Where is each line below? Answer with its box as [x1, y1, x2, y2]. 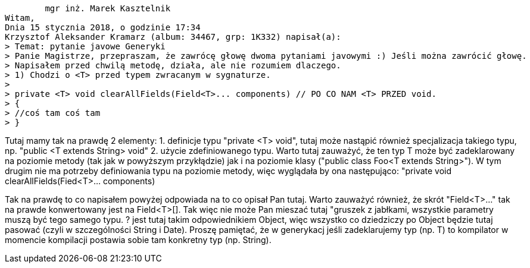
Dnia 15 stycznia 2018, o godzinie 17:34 [5, 23, 201, 32]
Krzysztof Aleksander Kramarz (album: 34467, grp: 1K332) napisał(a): [5, 32, 341, 42]
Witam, [5, 13, 35, 23]
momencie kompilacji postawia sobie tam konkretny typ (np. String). [5, 235, 272, 245]
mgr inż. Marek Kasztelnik [45, 4, 171, 13]
